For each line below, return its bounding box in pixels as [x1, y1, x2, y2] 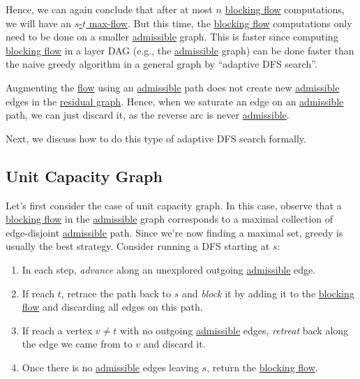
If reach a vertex [22, 322, 93, 337]
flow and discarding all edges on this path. [22, 299, 203, 314]
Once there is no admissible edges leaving [22, 359, 199, 374]
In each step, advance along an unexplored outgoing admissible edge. [22, 262, 316, 276]
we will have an [6, 15, 72, 30]
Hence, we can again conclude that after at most [6, 2, 213, 16]
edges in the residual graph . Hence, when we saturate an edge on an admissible [6, 94, 344, 108]
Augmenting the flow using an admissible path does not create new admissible [6, 80, 340, 94]
